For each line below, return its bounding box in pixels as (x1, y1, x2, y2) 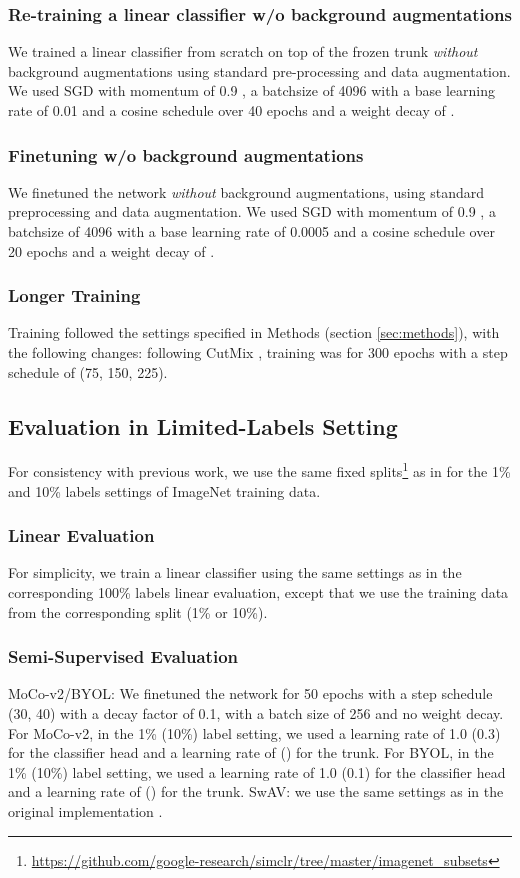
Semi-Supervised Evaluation (8, 644, 239, 669)
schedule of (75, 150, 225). (8, 361, 168, 382)
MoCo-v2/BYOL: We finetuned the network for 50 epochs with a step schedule (8, 683, 493, 704)
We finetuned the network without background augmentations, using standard (8, 181, 485, 202)
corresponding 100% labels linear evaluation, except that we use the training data (8, 582, 509, 603)
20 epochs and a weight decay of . (8, 240, 215, 261)
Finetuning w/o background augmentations (8, 142, 364, 167)
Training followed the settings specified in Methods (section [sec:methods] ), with (8, 322, 500, 343)
